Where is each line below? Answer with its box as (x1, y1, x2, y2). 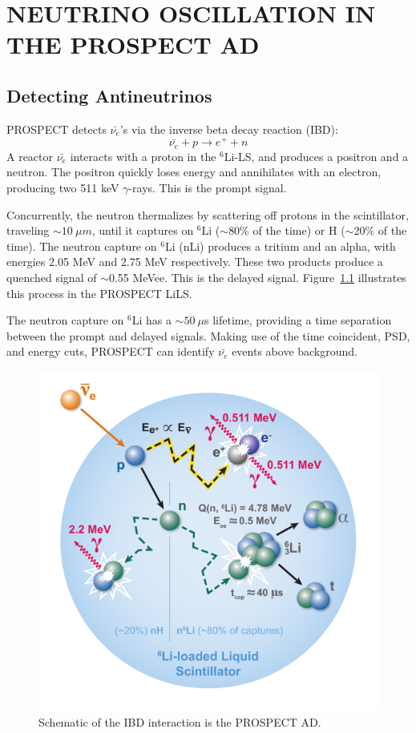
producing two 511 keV (6, 179, 119, 196)
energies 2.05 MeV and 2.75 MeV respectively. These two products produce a (6, 253, 383, 270)
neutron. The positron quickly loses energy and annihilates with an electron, (6, 163, 382, 180)
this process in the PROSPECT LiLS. (6, 284, 192, 301)
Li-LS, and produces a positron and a (224, 147, 409, 164)
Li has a (131, 312, 172, 328)
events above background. (232, 343, 357, 360)
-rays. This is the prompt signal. (128, 179, 287, 196)
